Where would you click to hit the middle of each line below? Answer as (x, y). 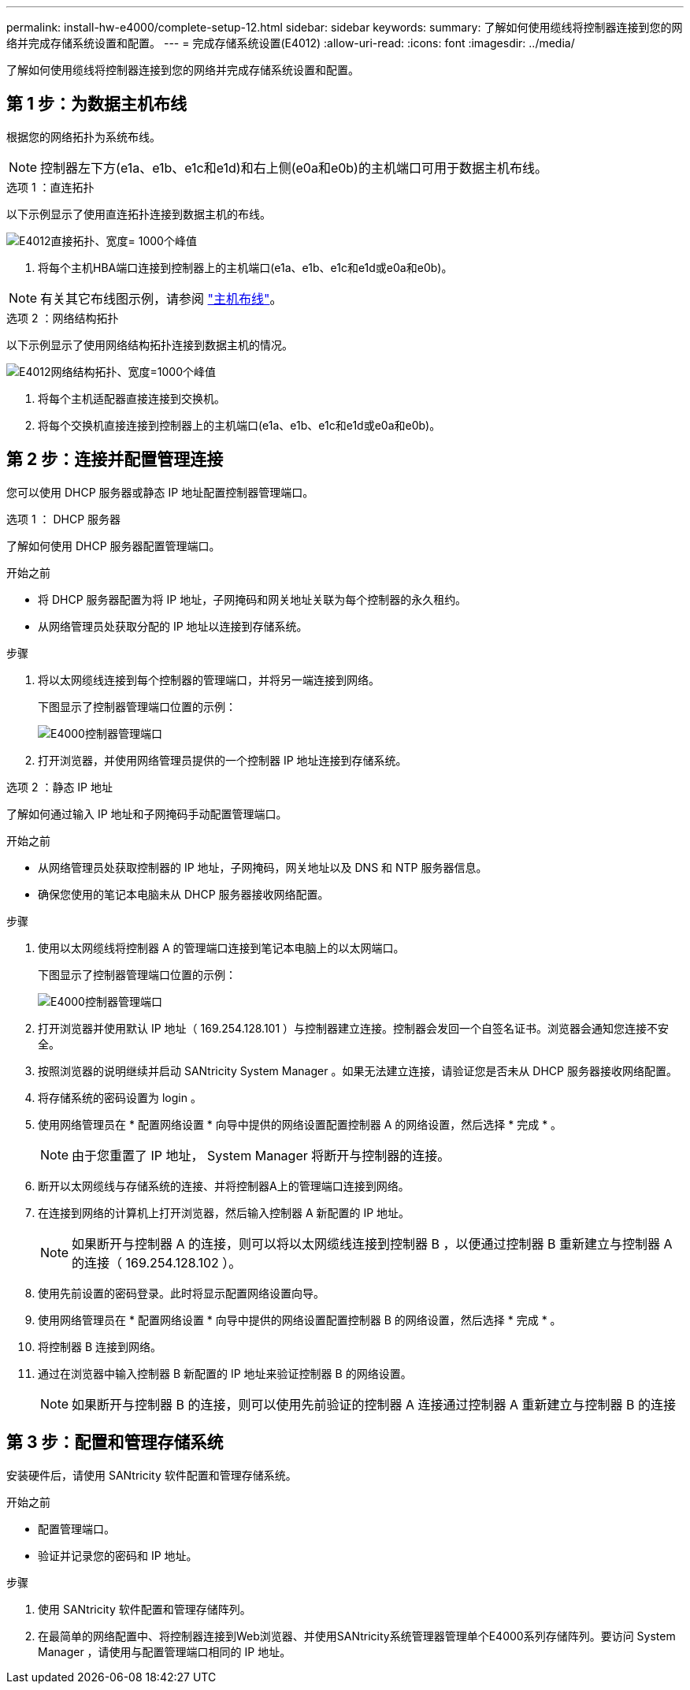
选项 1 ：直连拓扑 (50, 187)
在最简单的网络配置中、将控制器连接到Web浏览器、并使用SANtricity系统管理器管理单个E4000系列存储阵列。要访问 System (357, 1636)
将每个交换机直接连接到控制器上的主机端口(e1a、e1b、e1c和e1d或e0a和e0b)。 (239, 425)
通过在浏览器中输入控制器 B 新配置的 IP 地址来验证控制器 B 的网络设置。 (225, 1373)
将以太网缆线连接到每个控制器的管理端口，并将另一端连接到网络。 (209, 679)
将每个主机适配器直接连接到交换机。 (132, 398)
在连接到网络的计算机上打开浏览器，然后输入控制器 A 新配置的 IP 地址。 (224, 1212)
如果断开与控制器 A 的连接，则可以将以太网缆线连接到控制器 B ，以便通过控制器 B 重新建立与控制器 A (372, 1243)
